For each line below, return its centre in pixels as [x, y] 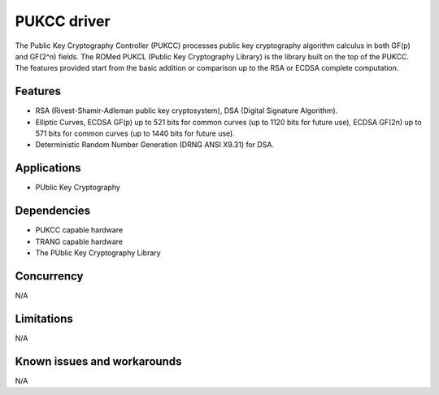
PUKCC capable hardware [79, 230]
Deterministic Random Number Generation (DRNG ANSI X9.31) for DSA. [155, 145]
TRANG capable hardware [79, 241]
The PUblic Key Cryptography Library [98, 253]
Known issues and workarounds [98, 361]
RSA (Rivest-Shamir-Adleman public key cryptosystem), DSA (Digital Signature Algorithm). [187, 111]
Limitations [44, 318]
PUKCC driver [63, 21]
